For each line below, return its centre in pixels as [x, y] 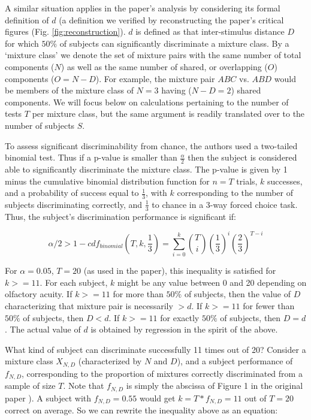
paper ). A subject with [48, 398]
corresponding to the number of [235, 193]
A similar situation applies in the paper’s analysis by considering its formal [143, 8]
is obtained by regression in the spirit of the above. [184, 329]
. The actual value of [43, 329]
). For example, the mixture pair [155, 78]
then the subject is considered [242, 157]
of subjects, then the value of [237, 294]
